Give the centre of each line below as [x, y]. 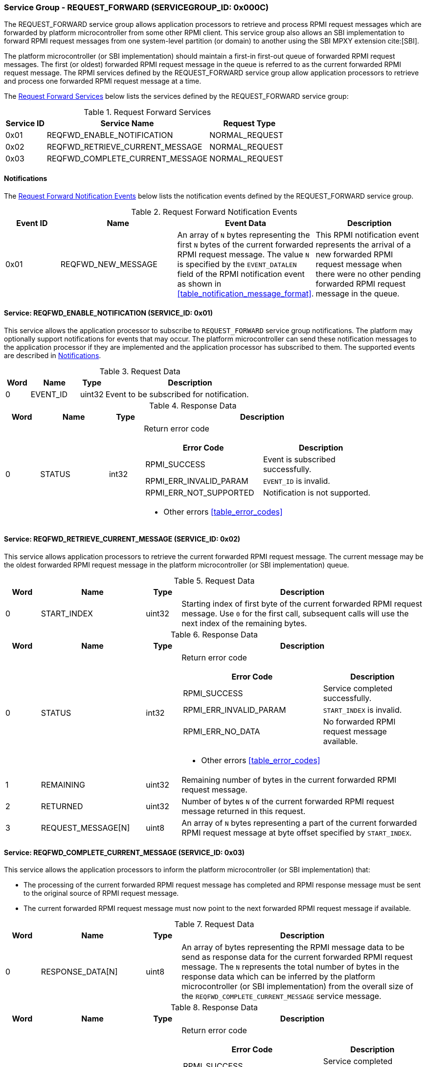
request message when [359, 264]
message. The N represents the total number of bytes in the [291, 967]
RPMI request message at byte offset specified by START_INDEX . [297, 833]
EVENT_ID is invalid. [296, 481]
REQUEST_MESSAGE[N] [85, 828]
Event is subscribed [299, 459]
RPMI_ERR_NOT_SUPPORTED [200, 492]
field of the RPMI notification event [241, 274]
